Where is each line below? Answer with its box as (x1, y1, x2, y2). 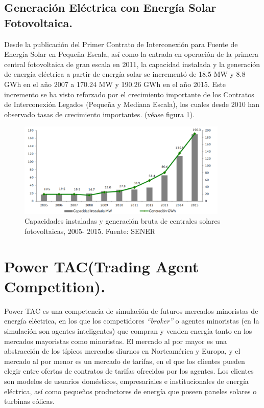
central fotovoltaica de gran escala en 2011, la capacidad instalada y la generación (4, 58, 260, 69)
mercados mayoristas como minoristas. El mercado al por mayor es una (4, 335, 227, 346)
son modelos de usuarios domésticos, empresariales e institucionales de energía (4, 376, 249, 386)
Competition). (4, 275, 106, 296)
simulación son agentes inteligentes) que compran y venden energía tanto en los (4, 326, 252, 336)
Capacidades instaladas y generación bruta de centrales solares (25, 216, 221, 226)
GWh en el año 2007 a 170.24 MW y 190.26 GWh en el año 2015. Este (4, 78, 226, 89)
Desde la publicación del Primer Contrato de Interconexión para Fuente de (4, 38, 238, 49)
